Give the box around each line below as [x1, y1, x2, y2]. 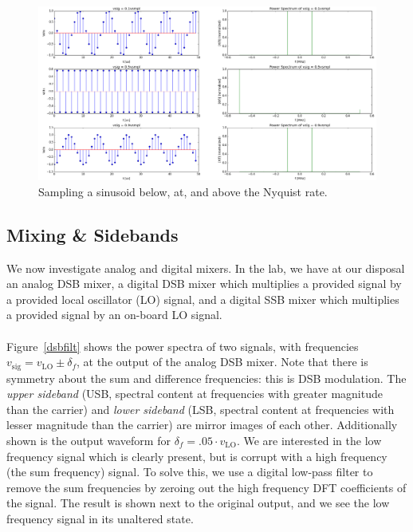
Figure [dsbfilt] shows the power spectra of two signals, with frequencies [6, 337, 359, 354]
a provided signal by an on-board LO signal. [6, 306, 222, 323]
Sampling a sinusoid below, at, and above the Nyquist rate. [38, 183, 328, 199]
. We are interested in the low [236, 432, 382, 448]
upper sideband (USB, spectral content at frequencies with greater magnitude [6, 385, 383, 402]
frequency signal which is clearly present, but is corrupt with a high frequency [6, 447, 387, 464]
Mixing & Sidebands [6, 222, 179, 246]
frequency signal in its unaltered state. [6, 510, 194, 526]
